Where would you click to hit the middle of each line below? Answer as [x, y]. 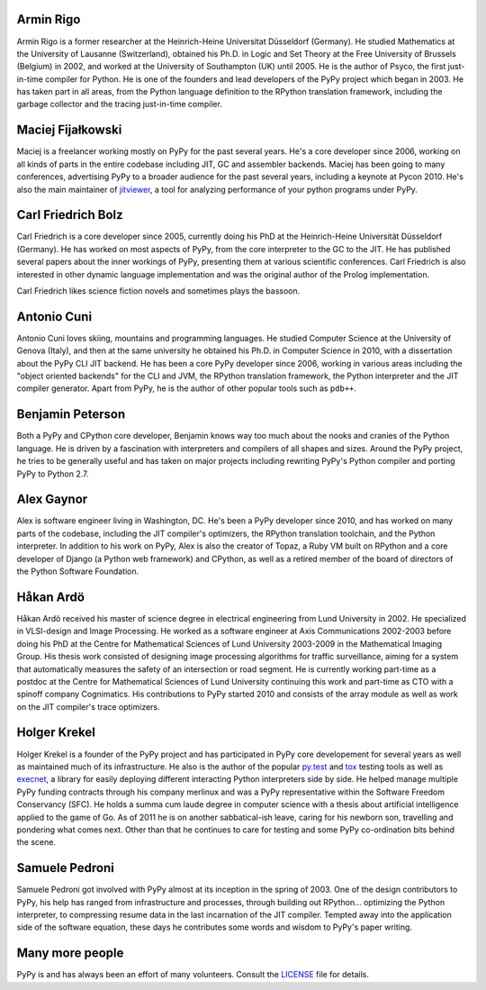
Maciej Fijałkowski [69, 130]
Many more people [70, 954]
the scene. [36, 842]
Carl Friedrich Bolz [70, 215]
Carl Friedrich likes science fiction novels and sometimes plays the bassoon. [158, 291]
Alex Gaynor [52, 500]
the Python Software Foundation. [78, 571]
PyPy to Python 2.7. [53, 474]
